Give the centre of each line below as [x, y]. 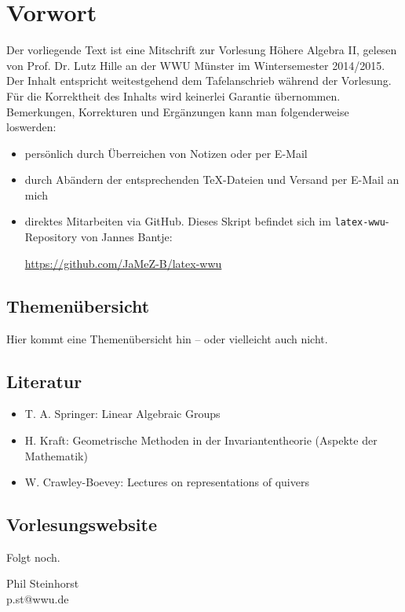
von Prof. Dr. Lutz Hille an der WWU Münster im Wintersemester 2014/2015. [196, 65]
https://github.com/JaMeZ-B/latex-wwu [123, 263]
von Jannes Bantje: [126, 237]
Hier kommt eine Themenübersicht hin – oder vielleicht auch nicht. [167, 338]
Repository [51, 237]
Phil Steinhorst [43, 583]
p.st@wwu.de [38, 599]
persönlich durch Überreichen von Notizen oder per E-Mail [166, 153]
